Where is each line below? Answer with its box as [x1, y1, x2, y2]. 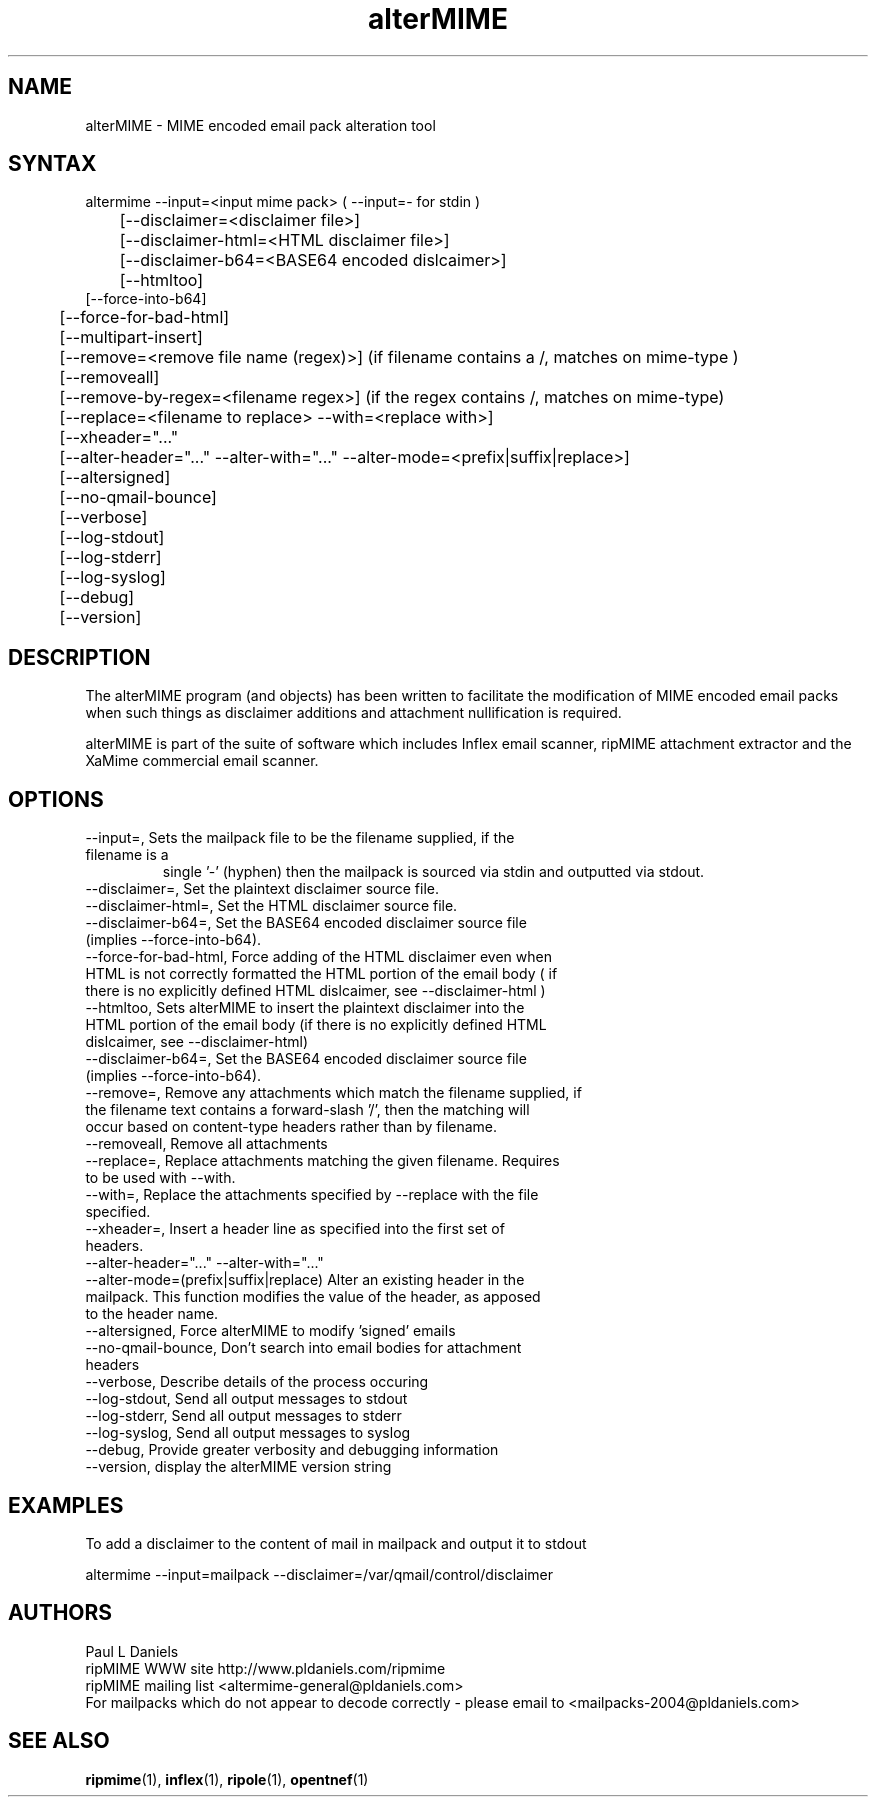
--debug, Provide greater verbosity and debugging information [85, 1441, 499, 1459]
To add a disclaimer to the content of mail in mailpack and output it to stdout [85, 1534, 587, 1552]
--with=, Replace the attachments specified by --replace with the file [85, 1186, 539, 1204]
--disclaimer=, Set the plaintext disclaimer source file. [85, 880, 440, 898]
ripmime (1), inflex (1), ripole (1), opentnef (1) [85, 1770, 369, 1788]
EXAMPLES [8, 1492, 124, 1518]
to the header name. [85, 1305, 219, 1323]
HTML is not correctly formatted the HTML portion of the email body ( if [85, 965, 558, 983]
